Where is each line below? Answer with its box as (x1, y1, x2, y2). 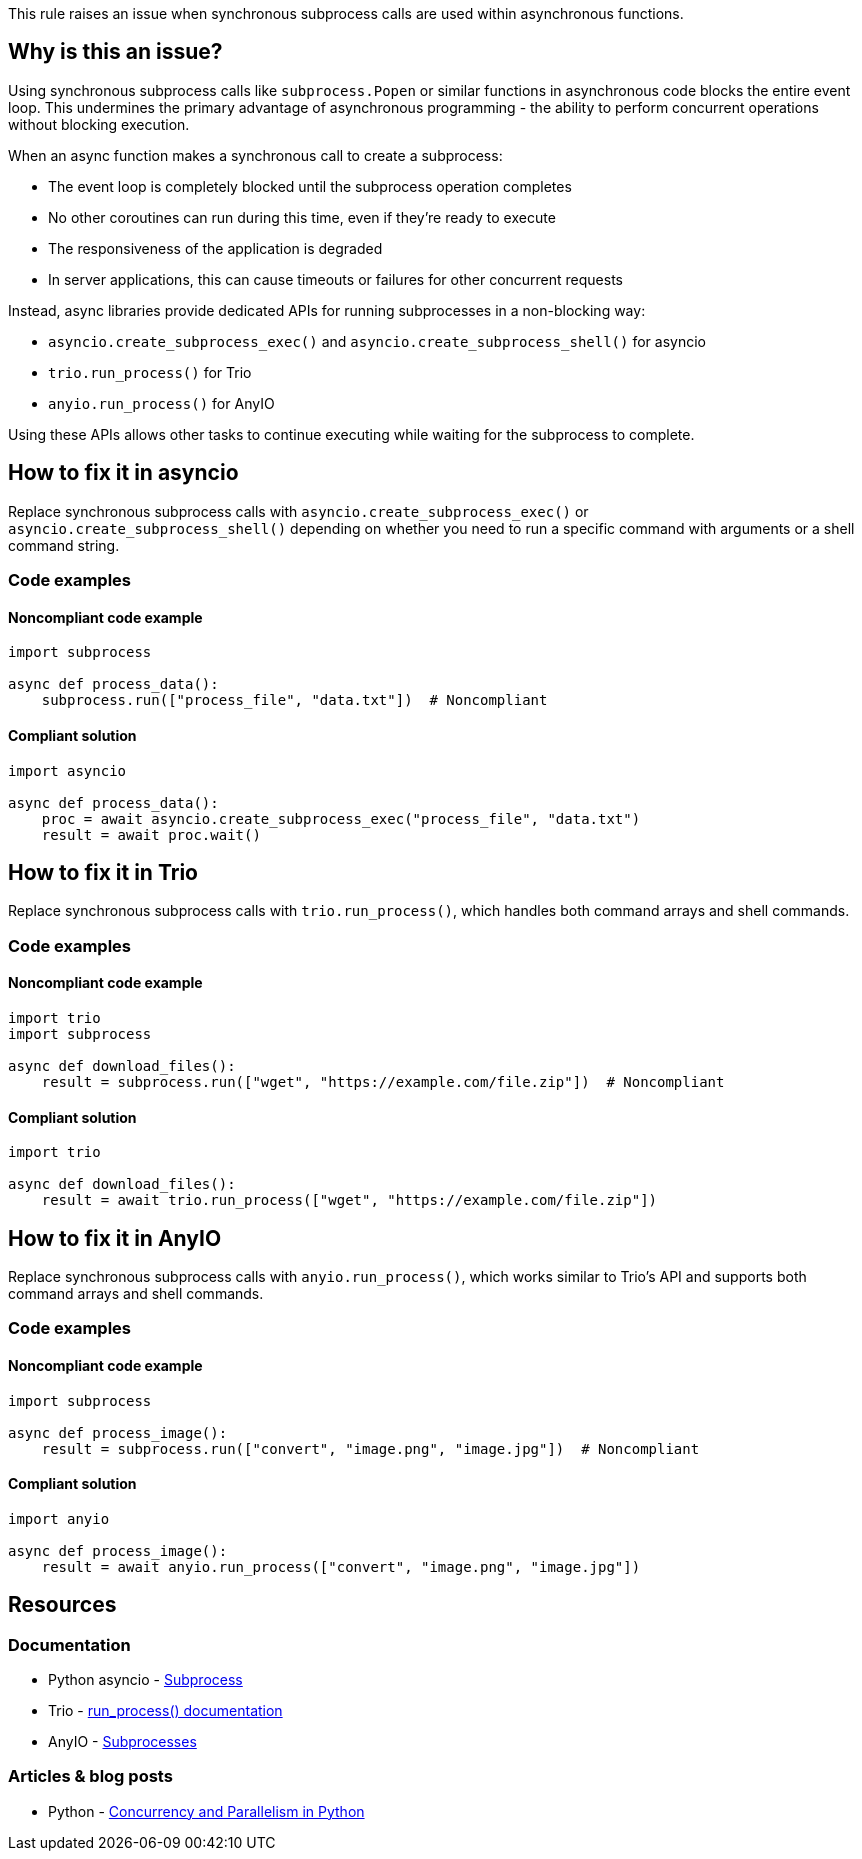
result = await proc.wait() (41, 826, 261, 843)
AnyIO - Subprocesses (48, 1733, 197, 1751)
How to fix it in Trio (8, 859, 198, 885)
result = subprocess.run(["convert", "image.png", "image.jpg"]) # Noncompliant (41, 1440, 700, 1457)
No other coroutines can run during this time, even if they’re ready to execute (48, 208, 556, 226)
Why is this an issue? (8, 39, 223, 65)
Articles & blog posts (8, 1766, 173, 1787)
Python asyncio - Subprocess (48, 1671, 243, 1689)
